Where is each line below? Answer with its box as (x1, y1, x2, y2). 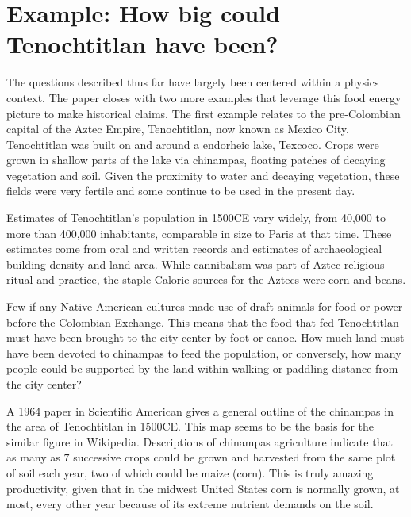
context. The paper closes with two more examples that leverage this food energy (6, 89, 401, 105)
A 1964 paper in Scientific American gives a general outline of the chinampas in (6, 402, 394, 419)
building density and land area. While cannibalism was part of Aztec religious (6, 255, 385, 272)
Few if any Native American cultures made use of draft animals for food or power (6, 298, 403, 315)
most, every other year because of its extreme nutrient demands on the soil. (6, 496, 374, 512)
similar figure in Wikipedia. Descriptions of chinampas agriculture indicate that (6, 433, 393, 450)
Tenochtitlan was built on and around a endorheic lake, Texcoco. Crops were (6, 136, 379, 152)
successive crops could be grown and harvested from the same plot (73, 449, 396, 465)
